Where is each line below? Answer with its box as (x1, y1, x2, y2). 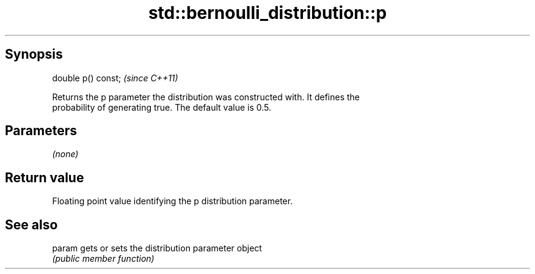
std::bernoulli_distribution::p (148, 2, 387, 23)
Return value (5, 169, 84, 185)
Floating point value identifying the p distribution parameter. (52, 196, 293, 207)
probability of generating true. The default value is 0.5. (52, 102, 272, 113)
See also (5, 217, 58, 232)
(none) (52, 149, 79, 160)
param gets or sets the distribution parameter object (52, 243, 262, 254)
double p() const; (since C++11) (52, 72, 178, 83)
